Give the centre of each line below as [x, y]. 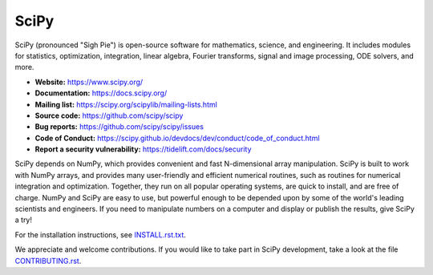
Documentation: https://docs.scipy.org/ [101, 93]
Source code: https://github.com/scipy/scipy [109, 115]
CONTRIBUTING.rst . [48, 261]
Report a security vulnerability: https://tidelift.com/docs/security [143, 149]
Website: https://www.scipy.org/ [89, 82]
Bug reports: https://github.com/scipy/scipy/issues [119, 127]
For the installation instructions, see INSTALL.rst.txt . [100, 235]
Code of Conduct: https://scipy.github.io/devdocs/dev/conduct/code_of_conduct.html [177, 138]
